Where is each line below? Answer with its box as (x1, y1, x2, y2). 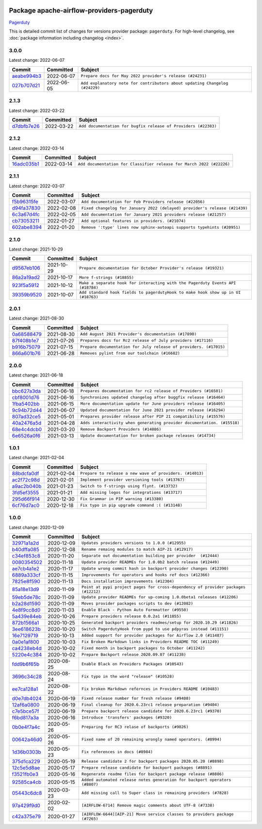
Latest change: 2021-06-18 (9, 372, 63, 378)
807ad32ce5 (12, 413, 41, 420)
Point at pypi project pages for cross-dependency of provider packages (82, 584, 246, 590)
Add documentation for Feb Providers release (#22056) (81, 199, 205, 204)
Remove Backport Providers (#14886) (80, 427, 162, 432)
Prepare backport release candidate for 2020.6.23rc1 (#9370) (82, 708, 222, 714)
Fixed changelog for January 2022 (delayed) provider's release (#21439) (81, 205, 248, 211)
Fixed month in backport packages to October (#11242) (82, 646, 206, 651)
